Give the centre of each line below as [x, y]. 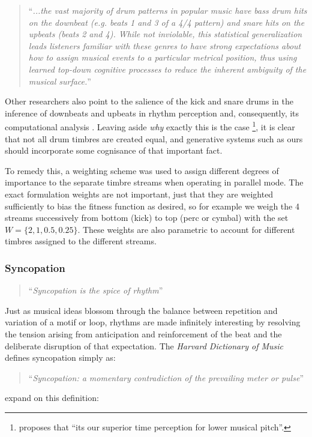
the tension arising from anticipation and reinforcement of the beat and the [143, 333]
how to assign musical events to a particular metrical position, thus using [163, 57]
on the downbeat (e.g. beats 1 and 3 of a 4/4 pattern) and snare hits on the [166, 22]
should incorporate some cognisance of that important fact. [114, 150]
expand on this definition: [52, 398]
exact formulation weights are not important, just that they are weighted [139, 194]
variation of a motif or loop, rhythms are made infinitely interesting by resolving [153, 322]
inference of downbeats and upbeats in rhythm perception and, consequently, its [152, 113]
